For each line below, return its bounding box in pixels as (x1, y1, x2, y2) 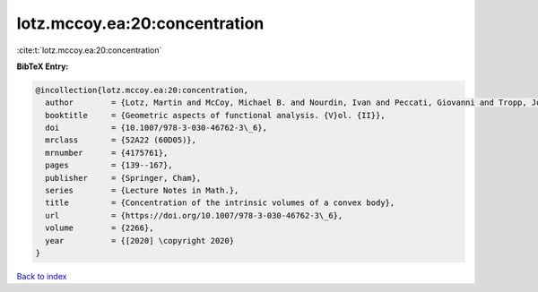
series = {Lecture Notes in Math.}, (45, 185, 239, 196)
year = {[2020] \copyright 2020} (45, 236, 235, 245)
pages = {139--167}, (45, 160, 174, 170)
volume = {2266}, (45, 223, 154, 233)
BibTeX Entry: (16, 61, 69, 72)
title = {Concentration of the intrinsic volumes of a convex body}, (45, 198, 395, 208)
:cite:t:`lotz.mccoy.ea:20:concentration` (16, 45, 162, 56)
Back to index (16, 271, 67, 281)
